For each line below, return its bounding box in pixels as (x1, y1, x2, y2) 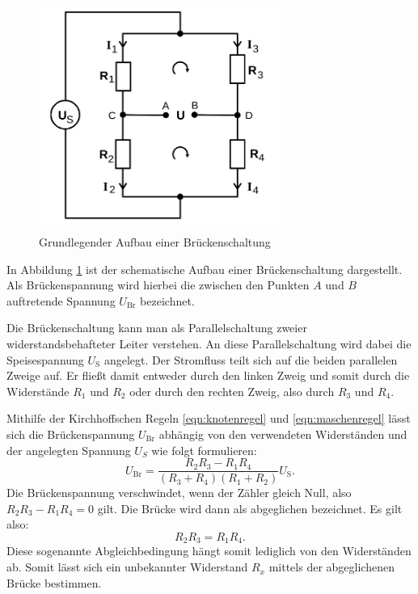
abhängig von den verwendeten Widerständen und (158, 425, 407, 442)
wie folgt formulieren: (151, 441, 257, 458)
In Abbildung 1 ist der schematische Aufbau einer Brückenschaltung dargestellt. (6, 260, 403, 277)
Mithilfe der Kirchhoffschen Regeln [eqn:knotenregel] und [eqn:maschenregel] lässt (6, 410, 411, 427)
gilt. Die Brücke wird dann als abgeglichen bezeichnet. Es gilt (97, 499, 403, 516)
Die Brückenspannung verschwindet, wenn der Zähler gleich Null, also (6, 484, 352, 501)
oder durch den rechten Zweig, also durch (129, 382, 335, 399)
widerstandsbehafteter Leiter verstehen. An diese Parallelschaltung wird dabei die (6, 335, 412, 352)
